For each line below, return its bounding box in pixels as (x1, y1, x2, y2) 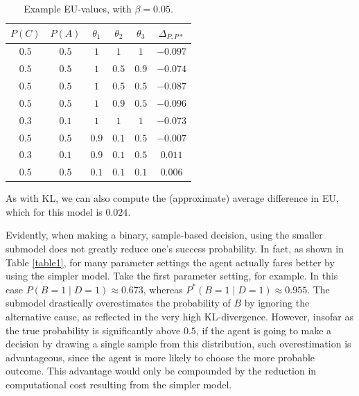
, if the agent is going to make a (195, 322, 332, 337)
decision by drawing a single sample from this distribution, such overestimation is (6, 336, 351, 351)
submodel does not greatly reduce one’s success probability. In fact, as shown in (6, 241, 344, 256)
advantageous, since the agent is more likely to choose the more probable (6, 350, 315, 364)
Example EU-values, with (24, 1, 132, 15)
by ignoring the (244, 295, 310, 310)
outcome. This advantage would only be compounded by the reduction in (6, 363, 317, 378)
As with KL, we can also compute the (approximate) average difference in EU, (6, 191, 339, 205)
